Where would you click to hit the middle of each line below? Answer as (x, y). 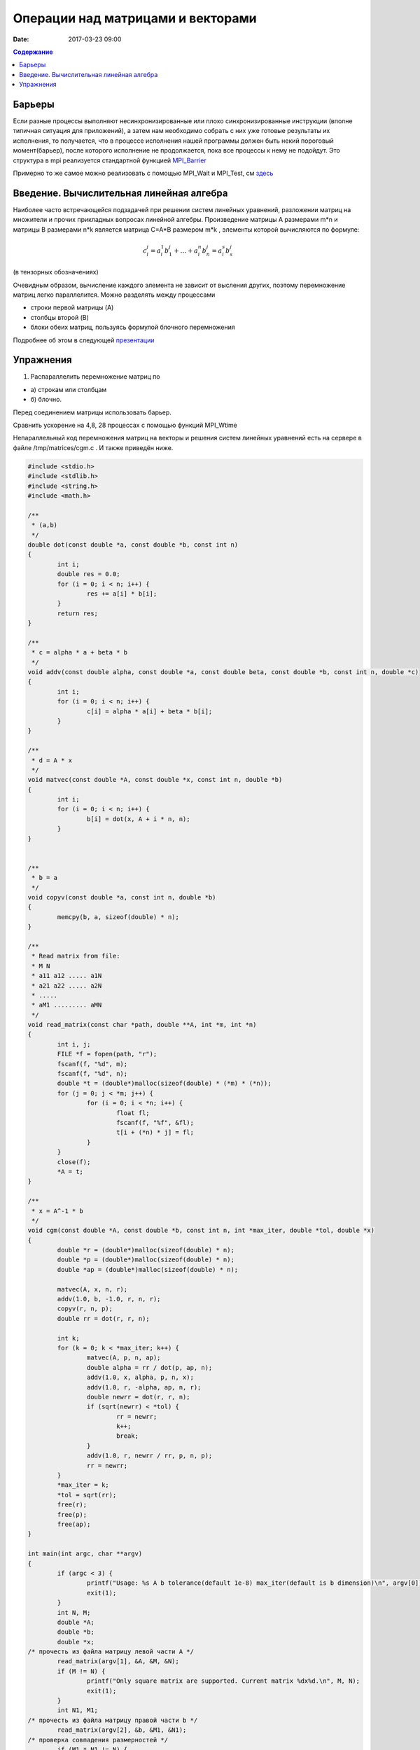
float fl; (133, 1113)
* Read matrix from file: (76, 956)
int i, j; (74, 1044)
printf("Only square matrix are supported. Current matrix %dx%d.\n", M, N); (223, 1681)
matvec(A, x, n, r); (92, 1289)
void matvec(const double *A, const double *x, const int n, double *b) (155, 780)
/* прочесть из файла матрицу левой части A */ (111, 1652)
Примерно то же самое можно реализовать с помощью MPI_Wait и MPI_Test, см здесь (143, 173)
